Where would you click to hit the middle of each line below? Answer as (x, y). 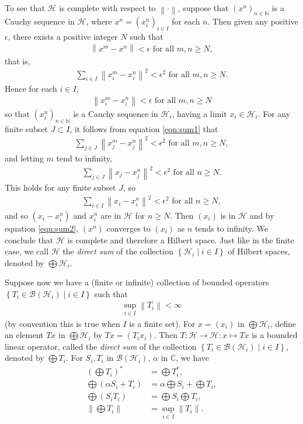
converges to (128, 228)
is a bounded (275, 335)
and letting (24, 158)
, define (283, 323)
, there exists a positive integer (63, 36)
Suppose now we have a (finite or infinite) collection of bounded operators (137, 282)
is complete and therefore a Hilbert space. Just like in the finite (181, 239)
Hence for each (31, 89)
